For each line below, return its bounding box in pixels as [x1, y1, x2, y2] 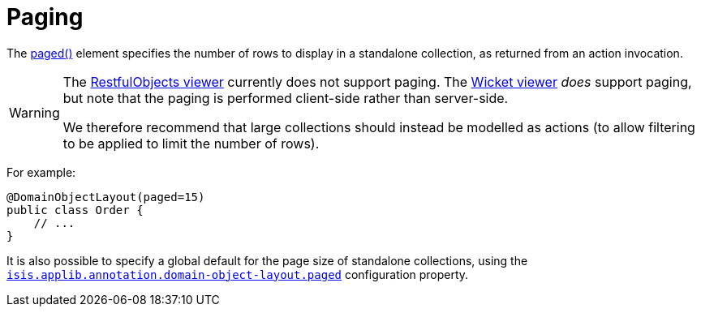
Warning [9, 104, 60, 121]
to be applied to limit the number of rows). [62, 135, 320, 152]
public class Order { [6, 203, 144, 217]
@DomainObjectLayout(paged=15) [6, 190, 205, 204]
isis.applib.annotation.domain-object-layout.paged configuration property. [6, 267, 469, 281]
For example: [6, 165, 76, 179]
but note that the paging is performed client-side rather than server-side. [62, 89, 509, 106]
